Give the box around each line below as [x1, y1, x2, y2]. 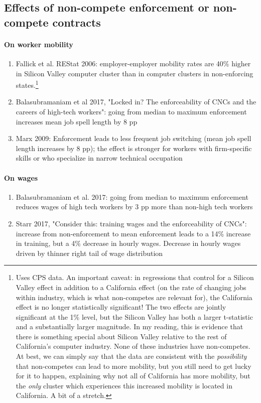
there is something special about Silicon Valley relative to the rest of [16, 331, 227, 341]
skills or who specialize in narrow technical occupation [16, 153, 183, 163]
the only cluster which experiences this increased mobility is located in [16, 380, 232, 390]
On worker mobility [4, 39, 73, 49]
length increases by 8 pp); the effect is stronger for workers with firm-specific [16, 143, 252, 153]
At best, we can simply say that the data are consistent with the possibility [16, 351, 247, 361]
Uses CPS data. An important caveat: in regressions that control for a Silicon [16, 272, 254, 283]
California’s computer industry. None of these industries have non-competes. [16, 341, 250, 351]
